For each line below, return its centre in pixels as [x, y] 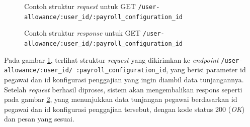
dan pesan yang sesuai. [39, 119]
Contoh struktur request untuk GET [80, 6]
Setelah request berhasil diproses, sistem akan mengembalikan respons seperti [123, 89]
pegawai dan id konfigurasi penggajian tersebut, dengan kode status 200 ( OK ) [124, 109]
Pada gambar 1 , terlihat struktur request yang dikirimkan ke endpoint [111, 59]
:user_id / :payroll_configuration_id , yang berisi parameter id [143, 70]
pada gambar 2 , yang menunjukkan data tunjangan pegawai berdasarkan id [121, 99]
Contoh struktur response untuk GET [82, 33]
